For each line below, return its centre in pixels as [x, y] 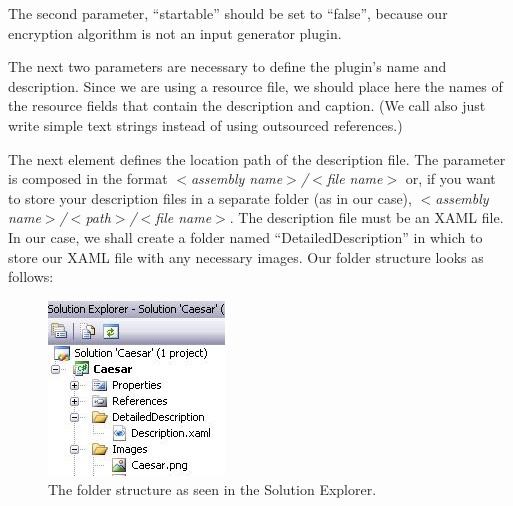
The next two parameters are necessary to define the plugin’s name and [227, 66]
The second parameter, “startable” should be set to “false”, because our [228, 13]
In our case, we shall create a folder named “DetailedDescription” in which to [245, 236]
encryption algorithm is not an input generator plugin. [175, 32]
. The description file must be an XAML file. [366, 217]
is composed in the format [88, 178]
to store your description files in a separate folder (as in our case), [210, 197]
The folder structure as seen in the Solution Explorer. [212, 489]
